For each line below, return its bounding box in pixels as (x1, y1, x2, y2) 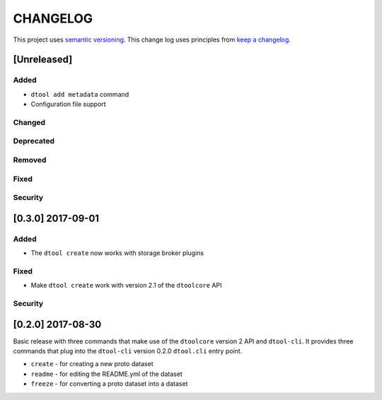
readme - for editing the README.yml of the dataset (30, 370, 183, 378)
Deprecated (13, 136, 55, 146)
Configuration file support (30, 100, 106, 109)
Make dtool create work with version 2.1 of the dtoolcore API (30, 281, 222, 290)
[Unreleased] (13, 54, 73, 66)
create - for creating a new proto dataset (30, 360, 154, 368)
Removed (13, 155, 47, 165)
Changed (13, 117, 46, 127)
